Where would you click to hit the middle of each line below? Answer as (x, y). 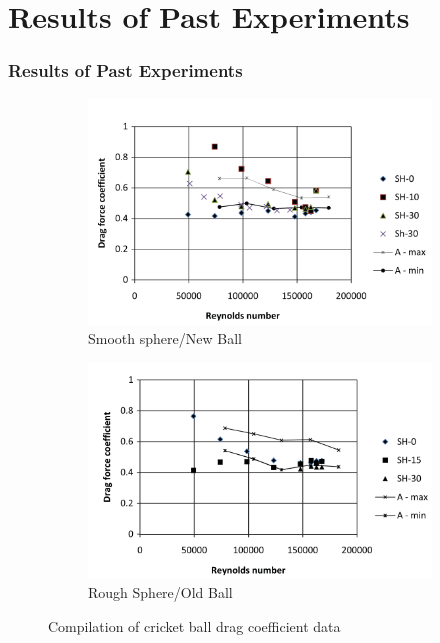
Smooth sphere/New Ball (165, 338)
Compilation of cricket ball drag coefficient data (194, 625)
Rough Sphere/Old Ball (160, 592)
